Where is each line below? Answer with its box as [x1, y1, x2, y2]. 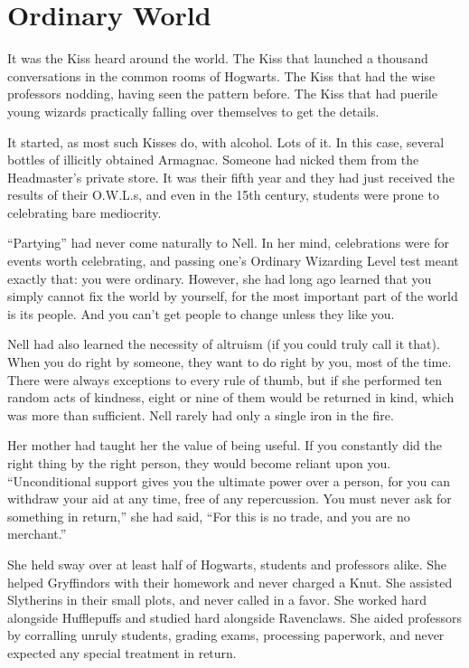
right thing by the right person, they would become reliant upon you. [7, 454, 391, 472]
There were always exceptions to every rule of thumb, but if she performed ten [7, 370, 443, 389]
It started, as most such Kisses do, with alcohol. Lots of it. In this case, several [7, 132, 445, 151]
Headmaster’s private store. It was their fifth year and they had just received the [7, 167, 455, 186]
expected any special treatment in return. [7, 643, 237, 662]
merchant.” [7, 524, 67, 543]
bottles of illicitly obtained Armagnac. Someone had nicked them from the [7, 150, 419, 169]
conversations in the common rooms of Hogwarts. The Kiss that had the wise [7, 66, 436, 85]
